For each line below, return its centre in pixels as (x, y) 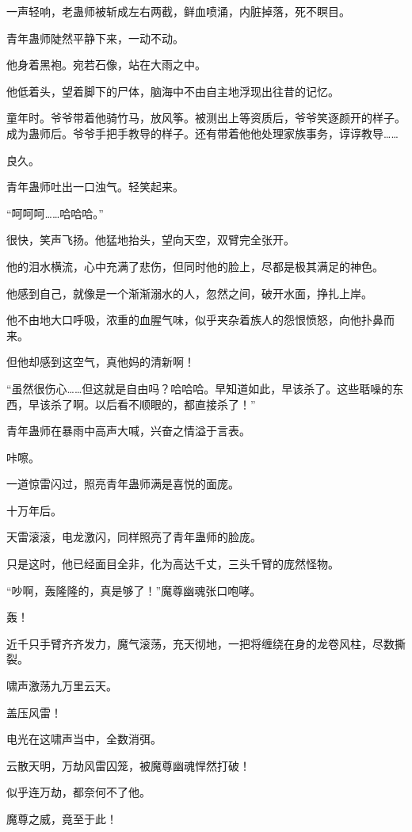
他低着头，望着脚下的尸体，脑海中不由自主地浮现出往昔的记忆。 (173, 91)
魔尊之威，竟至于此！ (62, 819)
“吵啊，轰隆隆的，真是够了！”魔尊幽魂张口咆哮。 (134, 590)
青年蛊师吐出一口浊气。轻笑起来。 (95, 187)
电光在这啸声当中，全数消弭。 (84, 739)
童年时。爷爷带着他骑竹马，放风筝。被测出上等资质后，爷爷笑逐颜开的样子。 (206, 118)
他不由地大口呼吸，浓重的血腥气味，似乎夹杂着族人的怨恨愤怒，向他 (184, 320)
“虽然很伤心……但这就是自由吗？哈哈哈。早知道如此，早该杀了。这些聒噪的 (200, 388)
